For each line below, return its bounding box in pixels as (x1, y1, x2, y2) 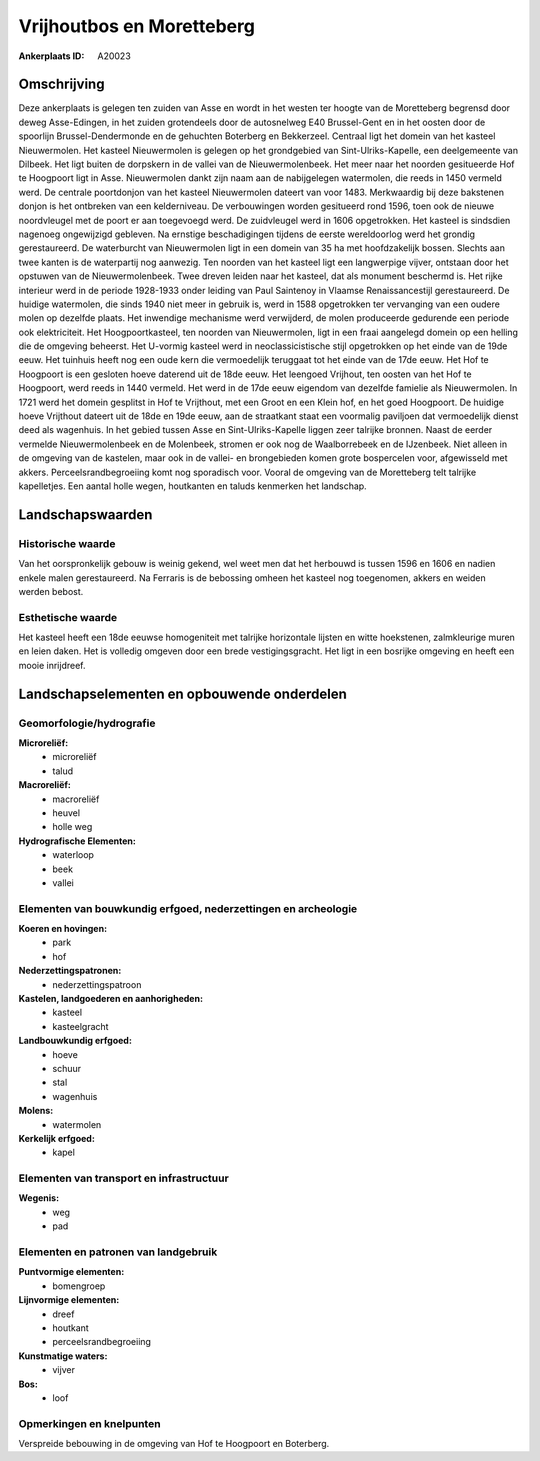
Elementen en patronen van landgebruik (18, 1245, 218, 1259)
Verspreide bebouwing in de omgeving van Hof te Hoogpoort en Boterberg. (18, 1438, 330, 1450)
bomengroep (52, 1280, 106, 1292)
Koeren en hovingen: (18, 923, 108, 935)
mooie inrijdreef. (18, 659, 86, 671)
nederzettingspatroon (52, 978, 142, 990)
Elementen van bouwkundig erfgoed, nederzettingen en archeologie (18, 901, 358, 915)
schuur (52, 1062, 82, 1074)
